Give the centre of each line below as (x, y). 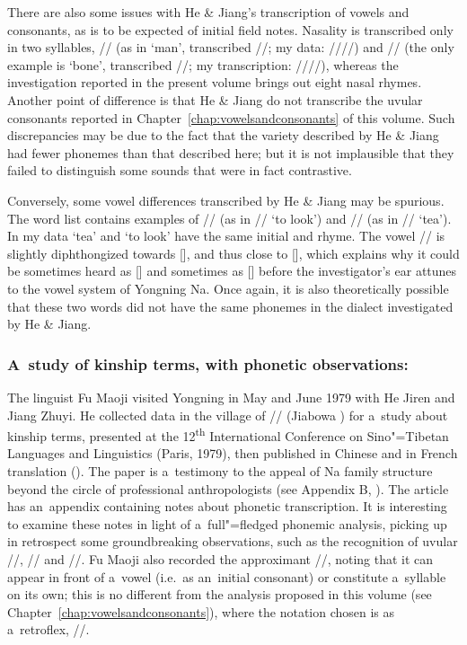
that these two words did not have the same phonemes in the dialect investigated (230, 306)
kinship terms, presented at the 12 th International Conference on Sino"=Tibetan (228, 434)
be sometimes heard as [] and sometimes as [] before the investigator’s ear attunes (232, 271)
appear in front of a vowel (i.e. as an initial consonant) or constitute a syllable (227, 576)
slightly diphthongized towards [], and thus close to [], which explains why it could (233, 253)
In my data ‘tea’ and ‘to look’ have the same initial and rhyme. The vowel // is (226, 236)
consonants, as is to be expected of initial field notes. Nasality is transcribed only (230, 29)
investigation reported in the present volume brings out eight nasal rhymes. (215, 82)
